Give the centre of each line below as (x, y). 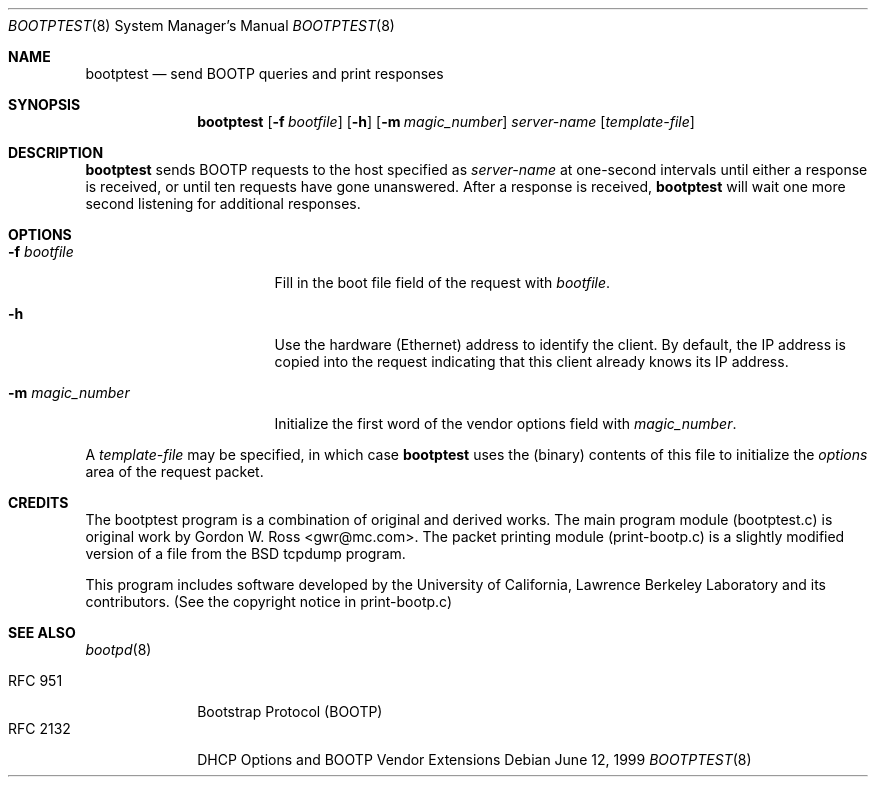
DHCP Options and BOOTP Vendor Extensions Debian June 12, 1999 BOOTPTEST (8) (474, 759)
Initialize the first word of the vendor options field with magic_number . (505, 423)
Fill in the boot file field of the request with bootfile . (442, 282)
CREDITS (38, 502)
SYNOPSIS (44, 104)
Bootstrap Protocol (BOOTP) (290, 711)
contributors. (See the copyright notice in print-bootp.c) (269, 601)
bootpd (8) (118, 649)
